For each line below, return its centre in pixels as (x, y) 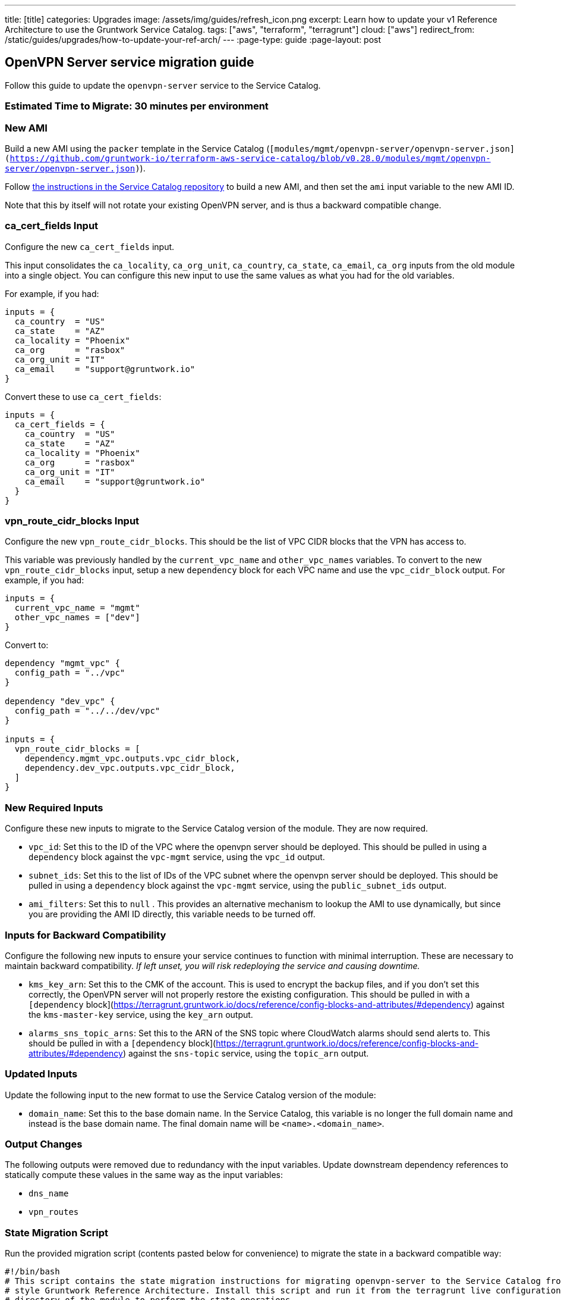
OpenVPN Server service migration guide (130, 62)
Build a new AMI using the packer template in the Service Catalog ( (137, 148)
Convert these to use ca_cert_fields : (83, 396)
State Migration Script (57, 1232)
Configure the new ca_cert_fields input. (90, 246)
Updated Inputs (41, 1074)
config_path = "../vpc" (70, 673)
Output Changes (44, 1144)
